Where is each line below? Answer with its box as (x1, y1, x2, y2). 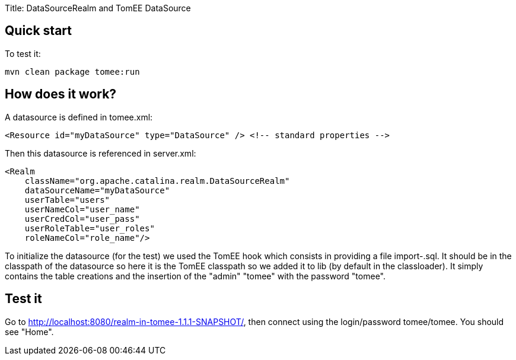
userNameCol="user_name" (24, 204, 140, 214)
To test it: (5, 48, 41, 59)
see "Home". (5, 326, 54, 337)
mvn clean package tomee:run (5, 66, 140, 77)
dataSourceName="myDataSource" (24, 185, 170, 195)
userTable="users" (24, 195, 110, 205)
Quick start (5, 23, 72, 39)
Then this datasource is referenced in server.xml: (5, 148, 196, 158)
